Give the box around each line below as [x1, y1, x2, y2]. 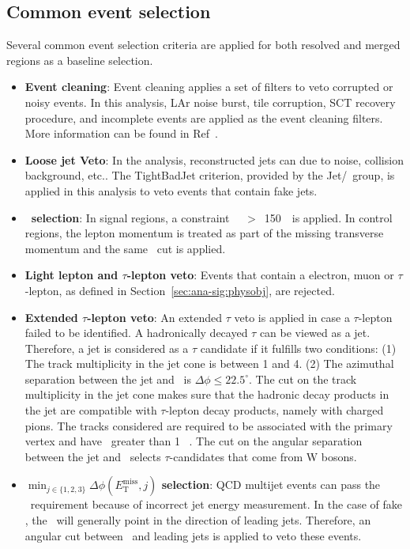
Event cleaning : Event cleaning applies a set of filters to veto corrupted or [24, 78, 393, 95]
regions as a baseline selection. [6, 51, 153, 68]
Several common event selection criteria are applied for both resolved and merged [6, 36, 401, 53]
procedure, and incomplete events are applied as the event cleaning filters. [24, 109, 383, 126]
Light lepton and [24, 267, 118, 283]
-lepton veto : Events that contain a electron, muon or [126, 267, 394, 283]
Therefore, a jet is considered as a [24, 339, 189, 356]
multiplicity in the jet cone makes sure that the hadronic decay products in [24, 386, 389, 403]
